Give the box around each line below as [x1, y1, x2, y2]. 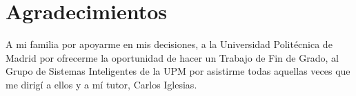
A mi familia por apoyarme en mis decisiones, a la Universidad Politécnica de [6, 37, 333, 51]
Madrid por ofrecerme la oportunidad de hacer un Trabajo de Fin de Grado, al [6, 50, 339, 64]
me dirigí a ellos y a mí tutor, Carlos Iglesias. [6, 77, 197, 91]
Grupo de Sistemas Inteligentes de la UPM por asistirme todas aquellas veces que [6, 64, 350, 78]
